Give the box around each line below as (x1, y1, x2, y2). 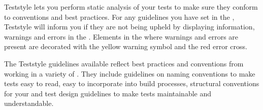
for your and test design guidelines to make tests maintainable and (4, 88, 212, 98)
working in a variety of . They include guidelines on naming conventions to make (4, 68, 255, 79)
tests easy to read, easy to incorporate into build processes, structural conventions (4, 78, 259, 89)
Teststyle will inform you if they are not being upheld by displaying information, (4, 21, 255, 32)
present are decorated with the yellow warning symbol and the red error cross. (4, 41, 247, 52)
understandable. (4, 98, 54, 108)
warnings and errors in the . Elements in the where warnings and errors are (4, 31, 239, 42)
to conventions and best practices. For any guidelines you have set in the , (4, 11, 235, 22)
